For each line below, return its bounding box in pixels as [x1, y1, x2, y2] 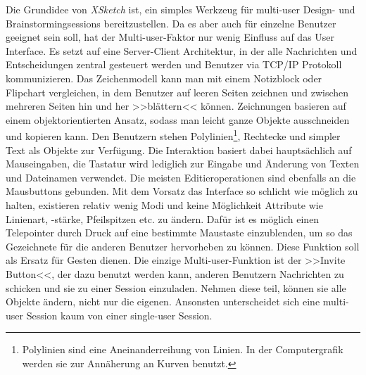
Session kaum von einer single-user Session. [26, 307, 213, 322]
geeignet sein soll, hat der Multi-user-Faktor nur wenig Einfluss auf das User [6, 30, 335, 44]
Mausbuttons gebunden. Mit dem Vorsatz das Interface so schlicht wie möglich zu [6, 184, 358, 198]
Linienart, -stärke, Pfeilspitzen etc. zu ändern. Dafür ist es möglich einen [6, 211, 320, 226]
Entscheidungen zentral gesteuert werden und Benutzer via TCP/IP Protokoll [6, 57, 342, 72]
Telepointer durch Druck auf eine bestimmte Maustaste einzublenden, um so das [6, 225, 353, 240]
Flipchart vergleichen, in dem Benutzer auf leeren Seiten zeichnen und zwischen [6, 84, 349, 99]
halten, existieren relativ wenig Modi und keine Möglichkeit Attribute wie [6, 197, 323, 212]
